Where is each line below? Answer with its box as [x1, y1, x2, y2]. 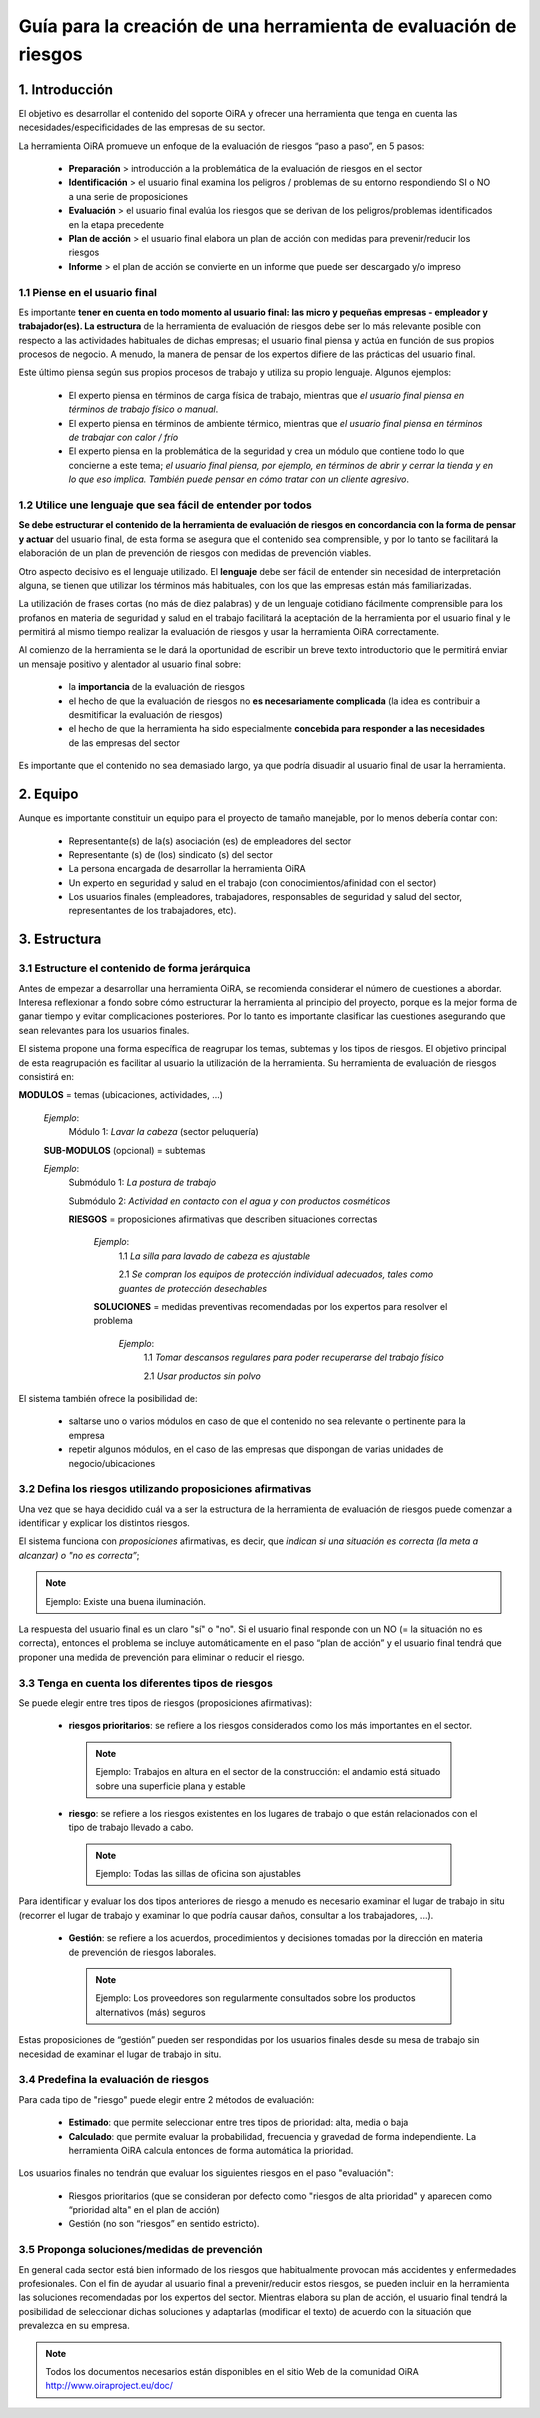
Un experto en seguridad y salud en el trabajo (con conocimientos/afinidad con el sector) [68, 876, 437, 889]
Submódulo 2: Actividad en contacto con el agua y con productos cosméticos [68, 1195, 391, 1207]
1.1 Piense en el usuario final [18, 285, 157, 299]
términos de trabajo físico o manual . [68, 403, 219, 415]
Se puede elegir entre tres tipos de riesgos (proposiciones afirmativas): [18, 1696, 313, 1709]
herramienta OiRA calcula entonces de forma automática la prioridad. [68, 2144, 354, 2156]
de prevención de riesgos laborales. [68, 1946, 217, 1958]
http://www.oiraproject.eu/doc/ [45, 2380, 174, 2392]
